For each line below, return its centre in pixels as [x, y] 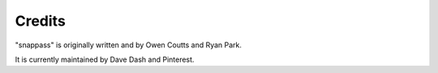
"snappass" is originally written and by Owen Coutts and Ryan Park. [129, 45]
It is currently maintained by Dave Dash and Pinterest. [105, 59]
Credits [41, 21]
